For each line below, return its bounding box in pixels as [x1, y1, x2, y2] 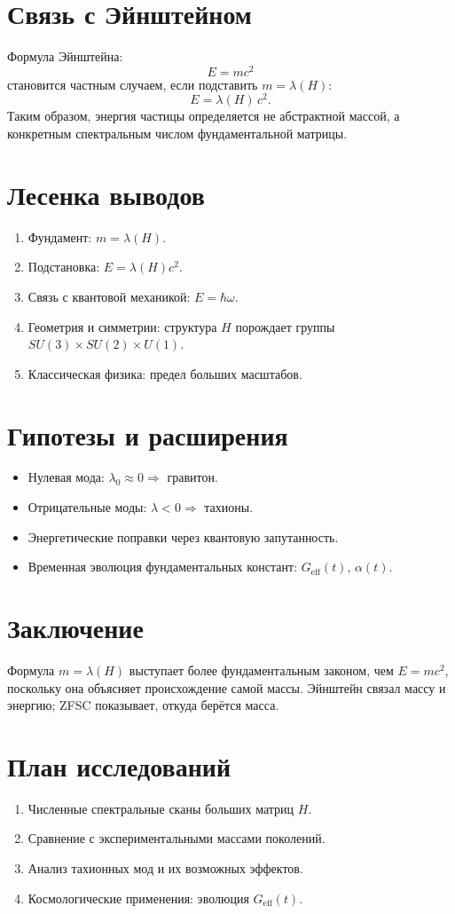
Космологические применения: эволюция [27, 888, 249, 907]
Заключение [7, 610, 144, 646]
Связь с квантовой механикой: [27, 287, 191, 305]
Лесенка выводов [7, 176, 205, 212]
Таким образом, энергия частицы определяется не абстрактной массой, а [7, 106, 400, 125]
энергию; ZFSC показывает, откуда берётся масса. [7, 696, 279, 714]
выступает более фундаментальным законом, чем [129, 660, 394, 679]
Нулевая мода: [27, 468, 105, 486]
